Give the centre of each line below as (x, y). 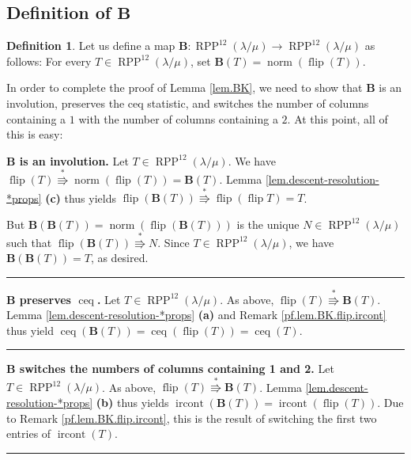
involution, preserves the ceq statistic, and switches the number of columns (188, 103)
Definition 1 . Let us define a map (91, 46)
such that (29, 242)
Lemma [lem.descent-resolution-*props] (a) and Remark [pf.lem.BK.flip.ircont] (196, 315)
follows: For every (49, 61)
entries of (29, 433)
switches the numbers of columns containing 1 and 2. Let (177, 369)
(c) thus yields (81, 198)
